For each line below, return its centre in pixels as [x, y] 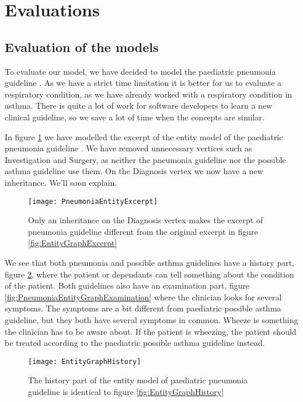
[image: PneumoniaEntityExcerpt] [93, 201]
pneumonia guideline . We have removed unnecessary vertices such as [128, 148]
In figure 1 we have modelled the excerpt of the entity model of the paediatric [144, 136]
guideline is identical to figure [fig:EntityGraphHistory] [126, 391]
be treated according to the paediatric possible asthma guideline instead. [135, 343]
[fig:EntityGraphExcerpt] [73, 243]
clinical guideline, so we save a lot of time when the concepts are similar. [135, 117]
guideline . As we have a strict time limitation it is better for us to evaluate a [143, 83]
